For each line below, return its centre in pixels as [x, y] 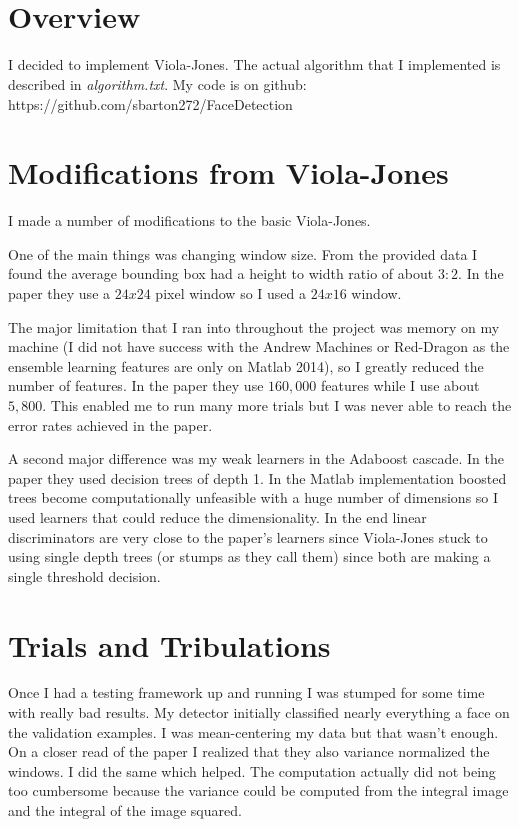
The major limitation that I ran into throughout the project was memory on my [254, 326]
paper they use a [59, 293]
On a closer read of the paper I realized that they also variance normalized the [249, 751]
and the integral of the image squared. [125, 810]
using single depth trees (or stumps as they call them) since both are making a [249, 556]
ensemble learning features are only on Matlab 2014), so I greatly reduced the [246, 365]
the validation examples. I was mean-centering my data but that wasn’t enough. [253, 731]
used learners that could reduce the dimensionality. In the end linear [217, 516]
